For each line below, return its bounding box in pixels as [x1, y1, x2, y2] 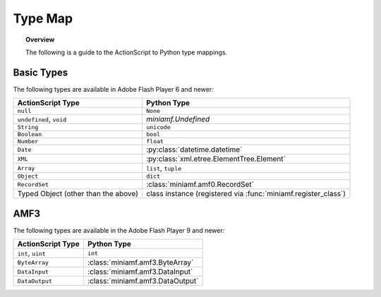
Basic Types [13, 66, 68, 78]
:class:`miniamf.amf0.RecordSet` [145, 180, 254, 190]
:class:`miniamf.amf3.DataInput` [87, 267, 193, 277]
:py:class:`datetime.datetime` [145, 145, 243, 154]
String [17, 123, 39, 131]
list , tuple [145, 163, 182, 173]
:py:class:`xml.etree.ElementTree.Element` [145, 154, 286, 164]
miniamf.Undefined [145, 114, 210, 124]
